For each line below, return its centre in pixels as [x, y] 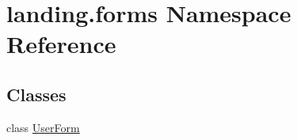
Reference [61, 44]
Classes [36, 94]
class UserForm [43, 127]
